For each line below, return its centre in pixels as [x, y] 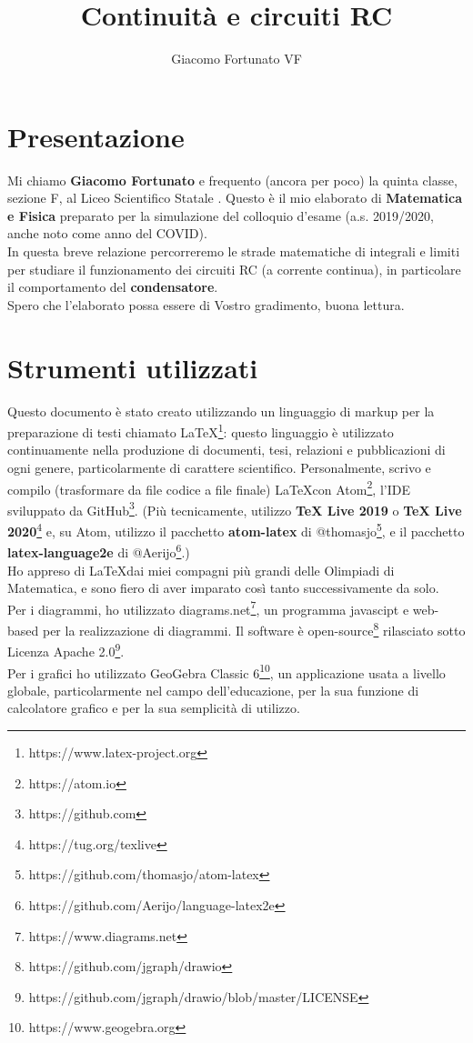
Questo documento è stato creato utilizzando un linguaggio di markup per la [221, 411]
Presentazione [96, 136]
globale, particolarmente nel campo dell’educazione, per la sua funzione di [213, 690]
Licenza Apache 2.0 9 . [66, 650]
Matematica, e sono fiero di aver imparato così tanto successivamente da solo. [223, 588]
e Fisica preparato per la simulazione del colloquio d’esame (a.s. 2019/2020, [221, 215]
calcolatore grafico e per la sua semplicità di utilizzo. [154, 708]
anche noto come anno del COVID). [107, 233]
